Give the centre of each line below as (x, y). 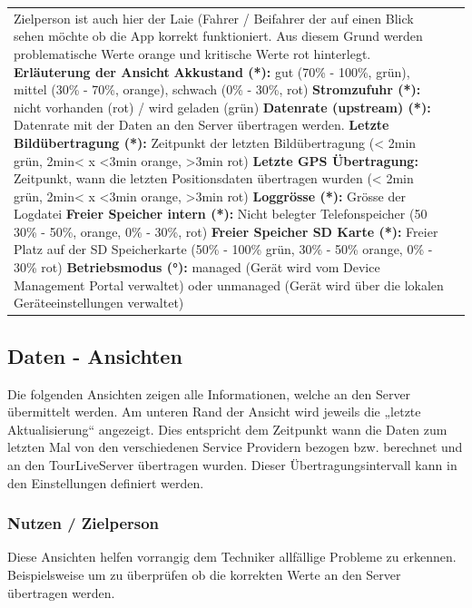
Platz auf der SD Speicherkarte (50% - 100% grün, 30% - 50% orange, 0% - (223, 249)
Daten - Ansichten (95, 355)
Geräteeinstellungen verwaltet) (99, 303)
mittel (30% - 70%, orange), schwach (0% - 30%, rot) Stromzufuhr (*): (217, 89)
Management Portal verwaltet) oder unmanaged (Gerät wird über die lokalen (229, 284)
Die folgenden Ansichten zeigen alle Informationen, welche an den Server (209, 393)
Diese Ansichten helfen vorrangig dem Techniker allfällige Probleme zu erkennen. (232, 557)
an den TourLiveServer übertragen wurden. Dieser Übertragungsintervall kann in (232, 464)
